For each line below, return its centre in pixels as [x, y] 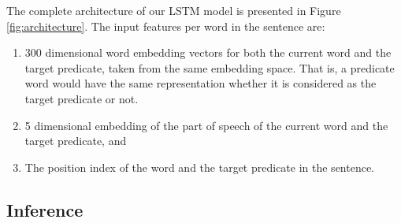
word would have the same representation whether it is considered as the [200, 83]
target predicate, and [76, 141]
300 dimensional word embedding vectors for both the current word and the [208, 52]
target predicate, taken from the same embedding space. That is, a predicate [210, 67]
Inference [45, 209]
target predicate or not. [82, 98]
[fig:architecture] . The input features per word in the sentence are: [166, 26]
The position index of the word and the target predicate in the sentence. [200, 167]
